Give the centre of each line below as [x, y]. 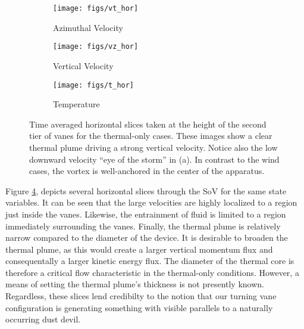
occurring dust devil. [43, 319]
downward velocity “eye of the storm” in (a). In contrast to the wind [154, 159]
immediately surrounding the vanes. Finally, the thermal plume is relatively [143, 226]
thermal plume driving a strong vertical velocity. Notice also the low [153, 147]
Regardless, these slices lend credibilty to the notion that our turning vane [141, 296]
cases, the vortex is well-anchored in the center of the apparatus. [147, 171]
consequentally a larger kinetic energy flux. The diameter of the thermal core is [150, 261]
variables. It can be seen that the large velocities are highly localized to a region [151, 202]
